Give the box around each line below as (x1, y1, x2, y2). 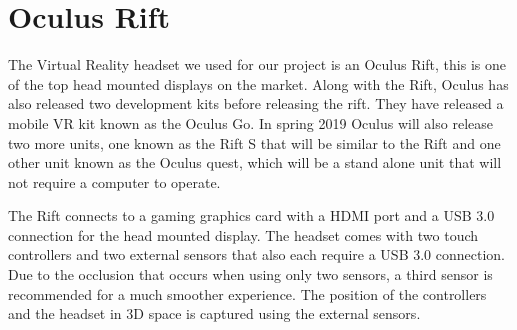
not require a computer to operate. (8, 171, 221, 192)
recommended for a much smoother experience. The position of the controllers (8, 283, 487, 304)
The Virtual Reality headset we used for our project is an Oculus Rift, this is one (8, 54, 506, 75)
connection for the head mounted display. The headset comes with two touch (8, 224, 479, 245)
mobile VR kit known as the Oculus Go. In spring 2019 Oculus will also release (8, 112, 493, 133)
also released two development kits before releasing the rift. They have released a (8, 93, 504, 114)
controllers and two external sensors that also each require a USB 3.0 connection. (8, 244, 505, 265)
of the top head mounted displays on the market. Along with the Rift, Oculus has (8, 73, 509, 94)
